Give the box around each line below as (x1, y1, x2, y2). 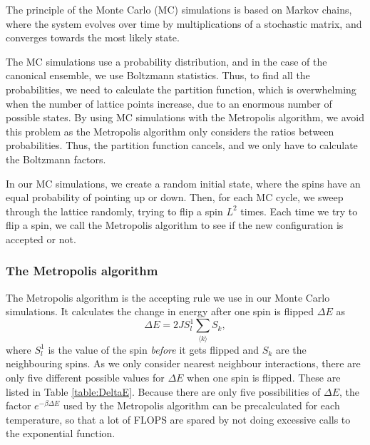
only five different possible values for (6, 369, 165, 384)
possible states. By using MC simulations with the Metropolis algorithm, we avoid (6, 110, 364, 125)
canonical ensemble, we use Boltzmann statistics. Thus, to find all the (6, 68, 310, 83)
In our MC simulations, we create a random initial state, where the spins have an (6, 175, 361, 190)
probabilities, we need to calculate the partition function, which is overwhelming (6, 81, 356, 96)
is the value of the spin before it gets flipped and (48, 342, 259, 357)
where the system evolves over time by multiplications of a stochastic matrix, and (6, 16, 362, 31)
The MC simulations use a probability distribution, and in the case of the (6, 53, 327, 68)
